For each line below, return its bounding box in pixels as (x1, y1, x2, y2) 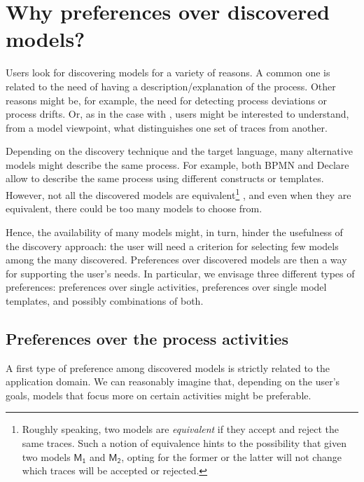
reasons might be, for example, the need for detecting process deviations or (6, 92, 328, 107)
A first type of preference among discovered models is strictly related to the (6, 360, 330, 375)
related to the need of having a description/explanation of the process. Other (6, 78, 336, 93)
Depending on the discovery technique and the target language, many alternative (6, 144, 353, 158)
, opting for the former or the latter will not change (121, 449, 342, 464)
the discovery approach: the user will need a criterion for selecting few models (6, 238, 339, 253)
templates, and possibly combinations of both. (6, 293, 204, 308)
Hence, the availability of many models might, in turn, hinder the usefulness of (6, 224, 343, 239)
